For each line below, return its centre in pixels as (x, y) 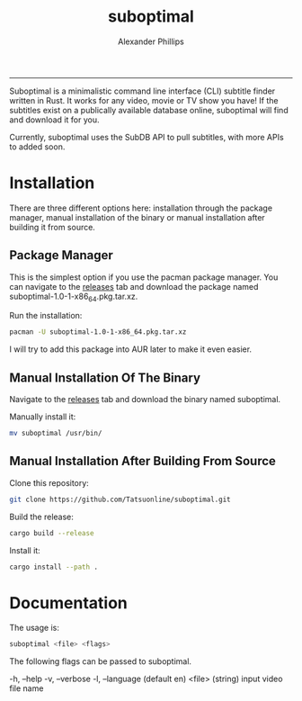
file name (27, 688)
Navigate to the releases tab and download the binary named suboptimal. (145, 400)
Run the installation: (46, 316)
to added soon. (37, 147)
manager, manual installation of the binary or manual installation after (137, 217)
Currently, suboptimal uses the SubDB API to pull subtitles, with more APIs (147, 137)
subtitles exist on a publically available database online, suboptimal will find (149, 110)
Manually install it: (43, 417)
